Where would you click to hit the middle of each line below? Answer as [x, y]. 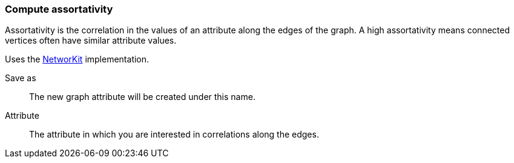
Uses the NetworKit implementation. [77, 59]
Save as [21, 78]
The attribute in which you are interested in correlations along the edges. [174, 135]
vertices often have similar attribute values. [91, 41]
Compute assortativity [59, 9]
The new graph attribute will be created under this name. [142, 97]
